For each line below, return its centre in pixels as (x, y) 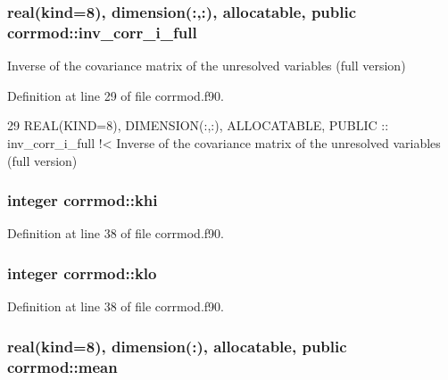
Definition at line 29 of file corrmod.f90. (116, 95)
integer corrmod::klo (82, 273)
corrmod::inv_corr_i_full (102, 32)
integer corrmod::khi (83, 200)
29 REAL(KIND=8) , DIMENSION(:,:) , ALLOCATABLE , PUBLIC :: (198, 125)
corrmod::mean (62, 366)
